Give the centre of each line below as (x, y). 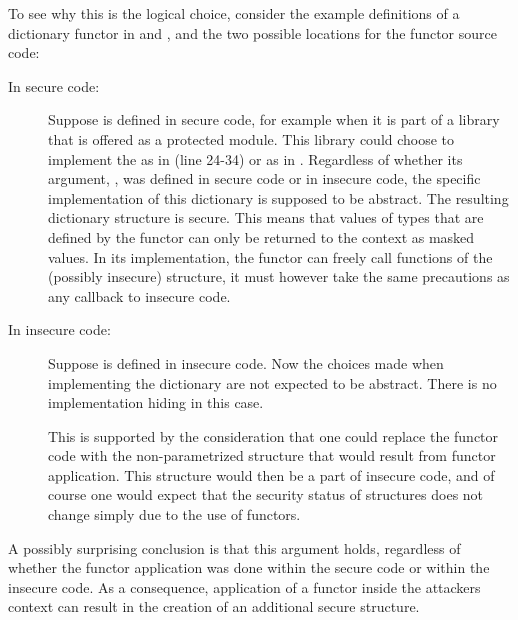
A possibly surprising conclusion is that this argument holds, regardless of (234, 547)
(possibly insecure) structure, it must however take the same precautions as (279, 276)
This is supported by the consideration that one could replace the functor (273, 435)
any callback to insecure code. (139, 295)
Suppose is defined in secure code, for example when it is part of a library (274, 119)
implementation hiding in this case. (156, 402)
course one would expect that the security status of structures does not (266, 494)
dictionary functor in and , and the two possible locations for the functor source (252, 32)
